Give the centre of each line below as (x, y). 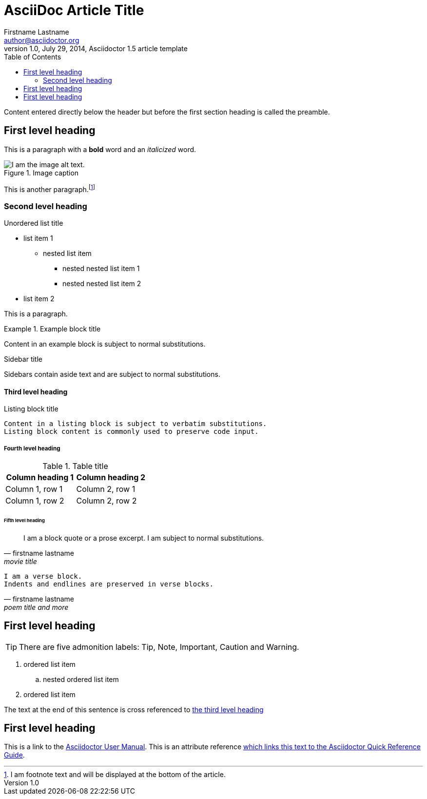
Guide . (14, 755)
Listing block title (31, 409)
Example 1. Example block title (52, 329)
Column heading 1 (40, 477)
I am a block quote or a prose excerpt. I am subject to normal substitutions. (144, 538)
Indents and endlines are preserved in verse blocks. (109, 584)
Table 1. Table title (75, 466)
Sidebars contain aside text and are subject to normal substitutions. (112, 374)
